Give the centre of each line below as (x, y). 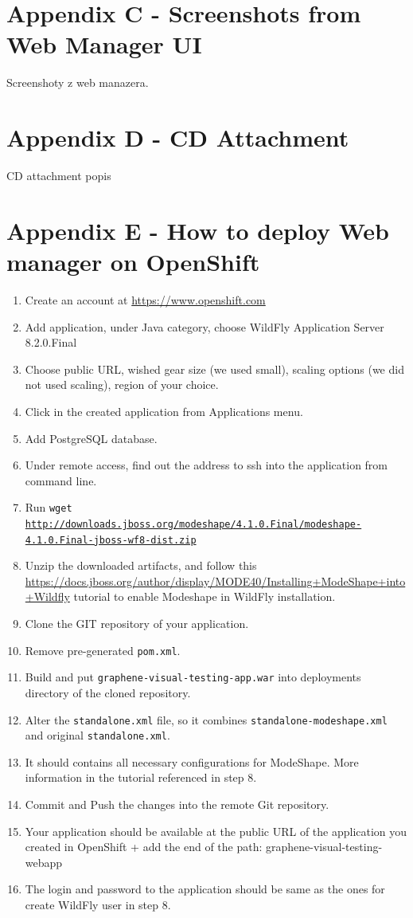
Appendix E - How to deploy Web (198, 230)
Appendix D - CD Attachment (178, 137)
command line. (61, 480)
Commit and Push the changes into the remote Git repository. (177, 804)
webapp (44, 862)
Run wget (49, 507)
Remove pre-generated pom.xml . (103, 650)
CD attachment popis (59, 176)
